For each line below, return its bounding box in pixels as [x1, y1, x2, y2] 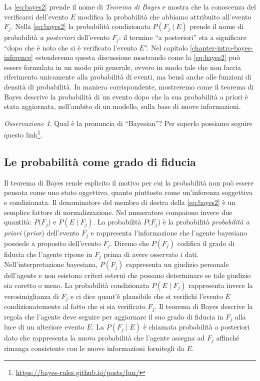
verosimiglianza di [4, 290, 59, 301]
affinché [216, 332, 239, 343]
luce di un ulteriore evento [4, 321, 84, 332]
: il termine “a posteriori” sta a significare [118, 32, 246, 42]
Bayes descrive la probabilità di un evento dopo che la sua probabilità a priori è [4, 91, 248, 101]
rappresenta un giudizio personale [125, 259, 229, 269]
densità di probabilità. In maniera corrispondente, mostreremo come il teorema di [4, 81, 254, 92]
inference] [4, 52, 33, 62]
